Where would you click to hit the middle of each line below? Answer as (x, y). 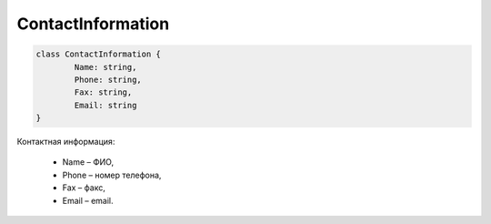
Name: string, (105, 67)
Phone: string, (108, 79)
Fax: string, (103, 92)
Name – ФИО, (88, 162)
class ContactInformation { (98, 54)
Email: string (105, 105)
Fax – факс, (84, 188)
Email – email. (88, 200)
